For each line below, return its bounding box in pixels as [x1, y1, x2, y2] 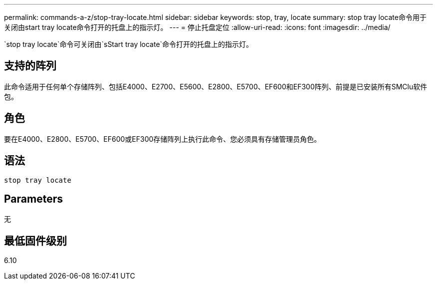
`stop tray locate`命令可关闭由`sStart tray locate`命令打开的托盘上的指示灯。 [4, 40, 253, 48]
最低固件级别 [4, 234, 67, 247]
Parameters [4, 192, 63, 205]
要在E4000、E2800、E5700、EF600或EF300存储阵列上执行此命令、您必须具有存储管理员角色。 [4, 134, 321, 143]
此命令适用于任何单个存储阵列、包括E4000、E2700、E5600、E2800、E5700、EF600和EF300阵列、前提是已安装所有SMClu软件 [4, 82, 428, 91]
